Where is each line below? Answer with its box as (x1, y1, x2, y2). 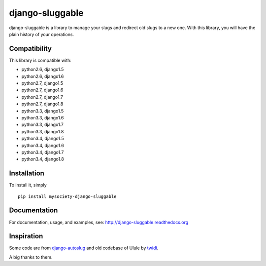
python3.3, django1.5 (21, 108, 64, 114)
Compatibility (9, 44, 52, 53)
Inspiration (9, 232, 43, 240)
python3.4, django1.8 (21, 156, 64, 162)
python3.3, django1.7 (21, 121, 64, 128)
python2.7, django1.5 (21, 80, 64, 86)
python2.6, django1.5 (21, 67, 64, 73)
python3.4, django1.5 (21, 136, 64, 142)
